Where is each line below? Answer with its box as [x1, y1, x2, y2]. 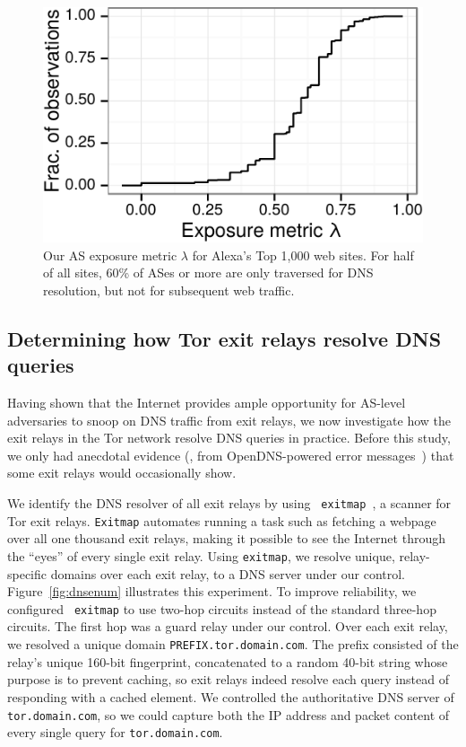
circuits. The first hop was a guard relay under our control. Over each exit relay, [7, 617, 448, 636]
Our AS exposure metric [43, 245, 177, 264]
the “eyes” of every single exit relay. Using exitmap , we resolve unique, [7, 546, 395, 565]
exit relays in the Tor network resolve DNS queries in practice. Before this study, [7, 428, 451, 447]
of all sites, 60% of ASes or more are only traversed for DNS [43, 263, 374, 282]
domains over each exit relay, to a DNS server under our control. [50, 564, 406, 583]
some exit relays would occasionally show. [7, 463, 237, 482]
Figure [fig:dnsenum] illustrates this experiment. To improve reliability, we [7, 582, 417, 601]
